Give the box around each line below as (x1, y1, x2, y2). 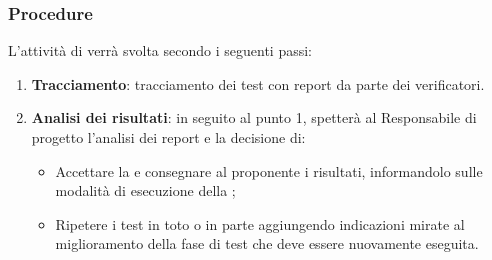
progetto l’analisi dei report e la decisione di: (31, 127, 306, 147)
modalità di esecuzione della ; (55, 180, 236, 201)
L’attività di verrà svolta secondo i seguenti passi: (8, 40, 312, 61)
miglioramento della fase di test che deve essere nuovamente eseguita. (55, 233, 479, 254)
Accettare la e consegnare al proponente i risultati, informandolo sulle (55, 160, 483, 181)
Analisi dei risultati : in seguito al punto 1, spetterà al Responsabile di (31, 107, 477, 128)
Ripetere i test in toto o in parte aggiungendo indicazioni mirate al (55, 213, 465, 234)
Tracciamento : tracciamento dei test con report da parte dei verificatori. (31, 73, 485, 94)
